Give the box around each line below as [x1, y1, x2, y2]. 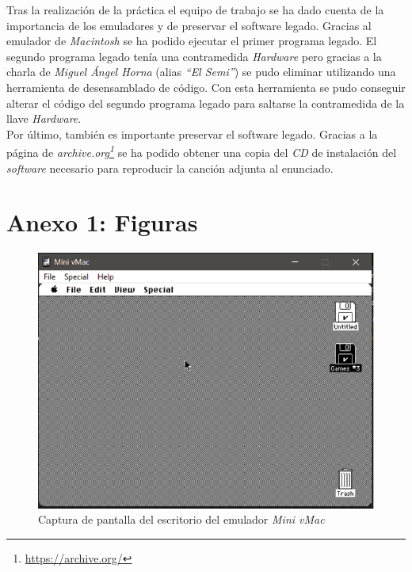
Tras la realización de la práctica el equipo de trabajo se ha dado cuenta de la [6, 2, 384, 17]
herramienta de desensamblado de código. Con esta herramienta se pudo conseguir [6, 78, 406, 95]
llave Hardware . [6, 110, 82, 127]
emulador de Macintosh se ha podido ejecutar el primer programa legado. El [6, 32, 377, 49]
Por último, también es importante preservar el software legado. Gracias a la [6, 125, 378, 142]
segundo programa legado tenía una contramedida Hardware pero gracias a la [6, 48, 382, 64]
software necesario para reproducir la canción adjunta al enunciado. [6, 159, 334, 176]
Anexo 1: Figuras [6, 206, 198, 238]
